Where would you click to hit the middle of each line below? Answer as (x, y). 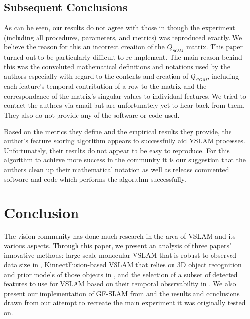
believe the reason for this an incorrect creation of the (84, 47)
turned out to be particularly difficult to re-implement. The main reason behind (123, 57)
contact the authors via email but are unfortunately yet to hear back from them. (124, 105)
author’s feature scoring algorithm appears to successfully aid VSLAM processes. (125, 141)
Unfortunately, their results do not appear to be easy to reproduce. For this (117, 150)
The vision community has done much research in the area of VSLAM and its (120, 236)
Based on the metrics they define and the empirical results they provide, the (118, 131)
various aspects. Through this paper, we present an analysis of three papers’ (117, 245)
